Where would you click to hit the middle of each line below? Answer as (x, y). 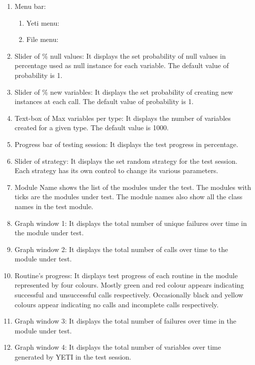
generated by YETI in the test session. (73, 357)
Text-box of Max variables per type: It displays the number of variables (123, 118)
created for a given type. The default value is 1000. (91, 128)
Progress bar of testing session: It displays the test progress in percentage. (126, 144)
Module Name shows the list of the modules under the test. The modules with (133, 187)
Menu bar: (30, 6)
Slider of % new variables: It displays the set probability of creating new (124, 91)
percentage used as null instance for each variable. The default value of (122, 65)
